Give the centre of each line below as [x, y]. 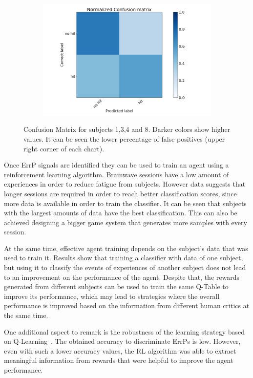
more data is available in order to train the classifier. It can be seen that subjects [125, 203]
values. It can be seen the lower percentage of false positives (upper [124, 138]
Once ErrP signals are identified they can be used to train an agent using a [116, 165]
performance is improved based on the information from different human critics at [127, 305]
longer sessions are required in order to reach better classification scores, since [120, 193]
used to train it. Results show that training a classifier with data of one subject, [124, 258]
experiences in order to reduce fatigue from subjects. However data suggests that [125, 184]
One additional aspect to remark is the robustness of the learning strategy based [125, 331]
